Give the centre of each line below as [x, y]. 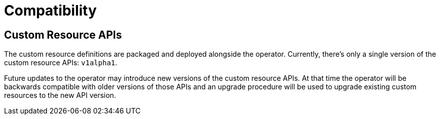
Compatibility [50, 11]
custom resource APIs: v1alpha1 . [61, 63]
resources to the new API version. [60, 95]
